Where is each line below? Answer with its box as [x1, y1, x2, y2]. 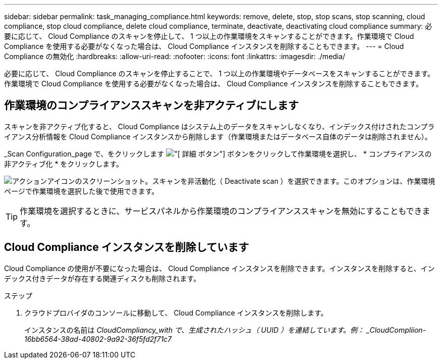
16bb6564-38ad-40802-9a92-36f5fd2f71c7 [24, 334, 172, 343]
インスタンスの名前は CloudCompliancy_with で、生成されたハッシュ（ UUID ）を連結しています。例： [24, 325, 365, 334]
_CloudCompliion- [366, 325, 426, 334]
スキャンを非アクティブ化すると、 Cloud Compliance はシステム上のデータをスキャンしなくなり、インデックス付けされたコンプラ [4, 122, 435, 131]
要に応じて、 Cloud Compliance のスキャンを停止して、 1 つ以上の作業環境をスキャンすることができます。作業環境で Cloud [4, 32, 414, 40]
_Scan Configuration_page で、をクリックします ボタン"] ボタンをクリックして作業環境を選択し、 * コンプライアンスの [4, 149, 432, 158]
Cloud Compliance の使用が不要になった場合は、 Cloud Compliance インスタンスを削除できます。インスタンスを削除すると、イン [4, 264, 435, 273]
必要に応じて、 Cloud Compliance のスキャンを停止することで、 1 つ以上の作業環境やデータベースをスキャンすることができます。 [4, 69, 434, 78]
